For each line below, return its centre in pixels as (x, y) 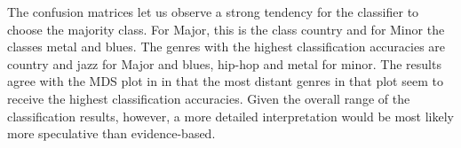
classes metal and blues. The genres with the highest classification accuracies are (227, 47)
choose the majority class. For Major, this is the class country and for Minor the (226, 29)
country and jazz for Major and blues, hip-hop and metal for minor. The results (224, 63)
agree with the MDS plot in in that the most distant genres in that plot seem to (225, 81)
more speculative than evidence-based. (111, 133)
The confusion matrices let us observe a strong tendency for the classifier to (213, 12)
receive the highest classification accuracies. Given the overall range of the (209, 98)
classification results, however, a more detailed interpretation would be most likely (231, 116)
